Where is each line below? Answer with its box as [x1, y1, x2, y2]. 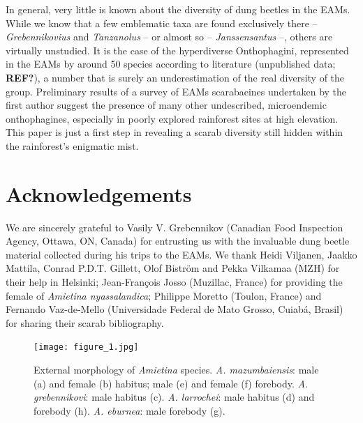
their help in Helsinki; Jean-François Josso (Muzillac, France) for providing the [6, 275, 343, 289]
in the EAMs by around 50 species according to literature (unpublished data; [6, 56, 336, 71]
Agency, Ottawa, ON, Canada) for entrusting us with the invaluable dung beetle [6, 233, 350, 248]
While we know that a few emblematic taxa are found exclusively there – [6, 15, 318, 30]
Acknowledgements [6, 179, 192, 208]
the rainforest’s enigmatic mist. [6, 138, 139, 153]
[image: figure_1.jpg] [34, 342, 139, 353]
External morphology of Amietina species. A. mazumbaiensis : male [34, 362, 319, 377]
